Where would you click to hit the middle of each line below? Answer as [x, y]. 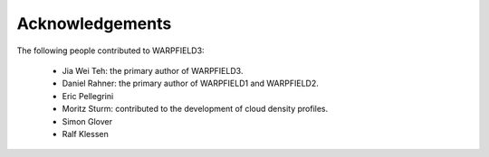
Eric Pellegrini [88, 96]
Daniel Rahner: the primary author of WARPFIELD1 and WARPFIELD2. [190, 83]
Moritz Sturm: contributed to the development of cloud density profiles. [195, 109]
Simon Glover [87, 121]
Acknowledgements [94, 23]
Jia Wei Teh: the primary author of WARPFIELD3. [153, 70]
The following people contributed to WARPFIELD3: [110, 51]
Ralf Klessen [85, 134]
